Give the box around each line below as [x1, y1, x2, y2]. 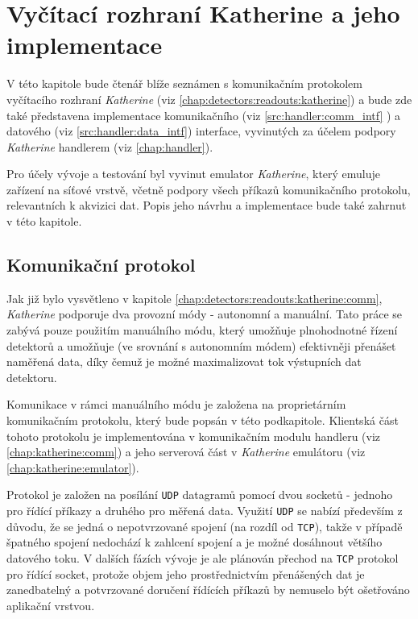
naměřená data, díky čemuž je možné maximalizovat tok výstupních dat [6, 353, 362, 370]
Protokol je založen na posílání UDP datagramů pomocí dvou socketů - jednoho [6, 486, 393, 503]
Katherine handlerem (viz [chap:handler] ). [6, 138, 213, 155]
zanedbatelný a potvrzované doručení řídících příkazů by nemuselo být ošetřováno [6, 581, 410, 598]
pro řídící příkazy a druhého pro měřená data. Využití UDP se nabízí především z [6, 502, 403, 519]
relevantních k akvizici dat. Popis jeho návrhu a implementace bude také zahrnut [6, 197, 407, 214]
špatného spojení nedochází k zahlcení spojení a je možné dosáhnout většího [6, 534, 383, 550]
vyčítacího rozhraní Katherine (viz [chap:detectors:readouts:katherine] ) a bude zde [6, 90, 412, 107]
